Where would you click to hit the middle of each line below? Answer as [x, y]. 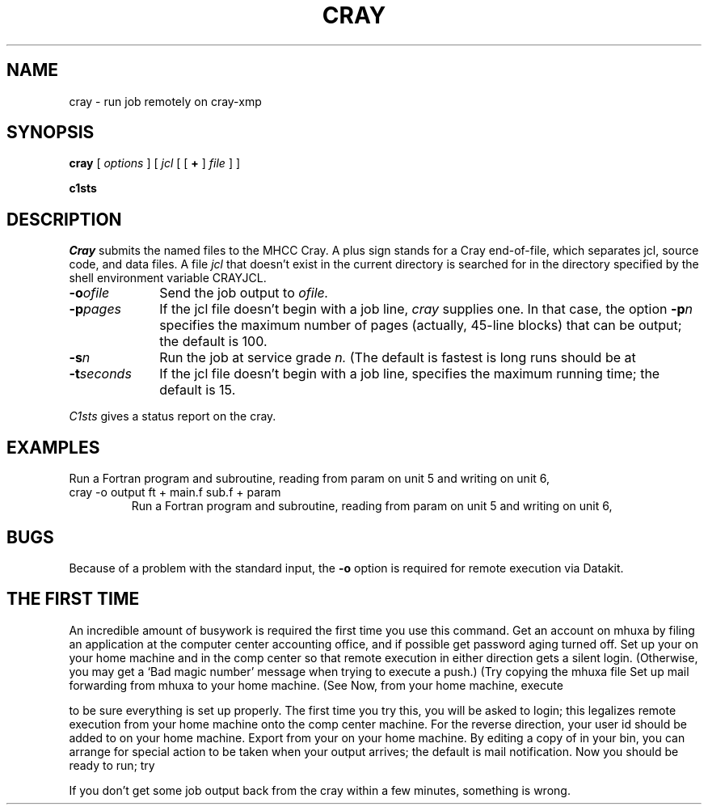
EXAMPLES [53, 447]
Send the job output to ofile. [244, 293]
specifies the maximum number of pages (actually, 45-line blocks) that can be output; [421, 325]
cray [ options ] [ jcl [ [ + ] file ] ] [155, 163]
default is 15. [198, 390]
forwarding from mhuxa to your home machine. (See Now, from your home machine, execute [316, 685]
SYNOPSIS [51, 133]
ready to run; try [112, 765]
